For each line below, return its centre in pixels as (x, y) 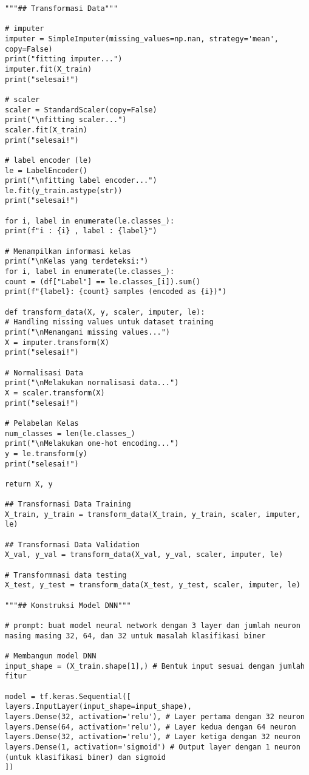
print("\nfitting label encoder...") (81, 181)
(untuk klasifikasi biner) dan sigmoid (85, 757)
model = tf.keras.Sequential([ (68, 696)
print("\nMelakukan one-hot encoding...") (92, 444)
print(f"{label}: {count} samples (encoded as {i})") (116, 292)
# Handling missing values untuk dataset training (109, 322)
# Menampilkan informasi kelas (68, 251)
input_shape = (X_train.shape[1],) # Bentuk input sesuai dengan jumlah (155, 666)
